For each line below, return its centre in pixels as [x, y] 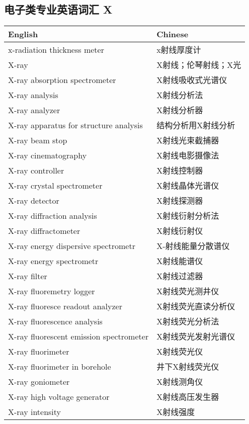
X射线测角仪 [180, 382]
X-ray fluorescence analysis [55, 321]
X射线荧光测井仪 [188, 291]
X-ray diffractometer [44, 230]
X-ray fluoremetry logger [52, 291]
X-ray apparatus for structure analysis [75, 125]
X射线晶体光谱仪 [188, 186]
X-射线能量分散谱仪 [193, 246]
